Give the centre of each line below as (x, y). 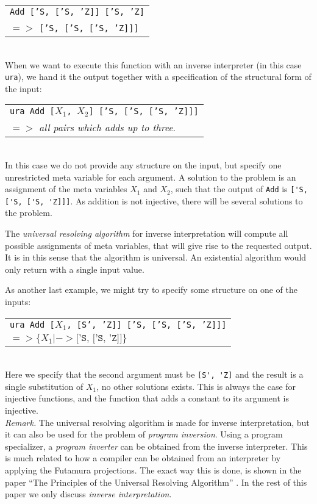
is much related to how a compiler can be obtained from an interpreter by (143, 458)
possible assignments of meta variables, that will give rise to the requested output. (158, 245)
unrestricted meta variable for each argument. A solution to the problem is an (151, 177)
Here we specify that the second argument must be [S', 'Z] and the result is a (154, 374)
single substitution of (44, 386)
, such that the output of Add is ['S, (239, 189)
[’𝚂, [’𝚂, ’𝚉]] (99, 338)
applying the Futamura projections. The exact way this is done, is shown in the (153, 470)
